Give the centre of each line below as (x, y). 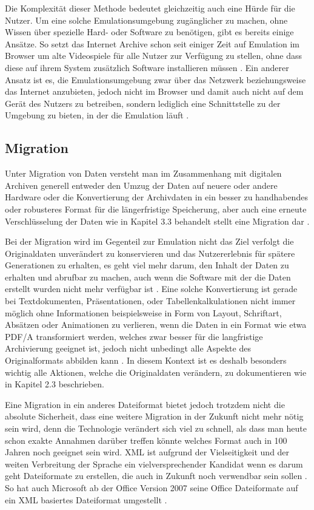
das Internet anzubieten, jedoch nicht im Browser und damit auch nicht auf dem (154, 91)
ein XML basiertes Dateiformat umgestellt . (86, 499)
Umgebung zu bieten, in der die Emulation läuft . (97, 115)
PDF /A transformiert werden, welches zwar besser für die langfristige (134, 336)
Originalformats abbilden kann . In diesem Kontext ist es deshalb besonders (146, 360)
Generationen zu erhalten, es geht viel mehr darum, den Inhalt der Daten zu (147, 265)
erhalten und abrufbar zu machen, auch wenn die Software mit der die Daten (148, 277)
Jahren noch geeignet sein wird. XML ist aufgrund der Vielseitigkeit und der (147, 452)
